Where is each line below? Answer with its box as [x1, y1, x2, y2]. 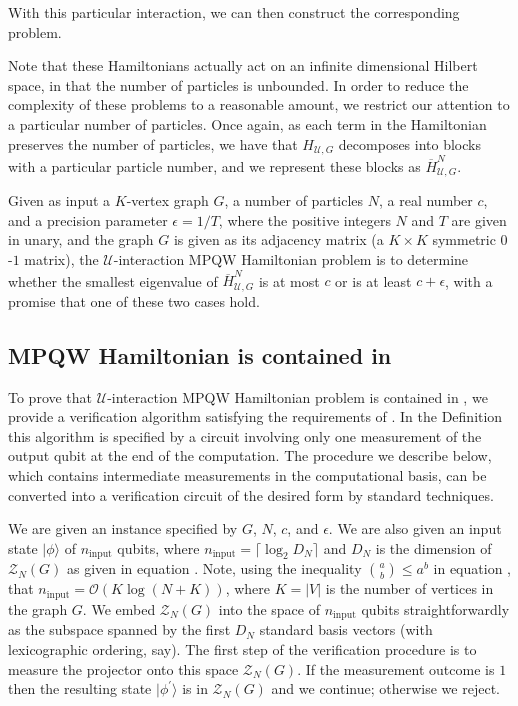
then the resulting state [8, 678, 152, 699]
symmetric [432, 229, 496, 250]
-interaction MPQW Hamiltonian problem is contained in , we [107, 386, 488, 407]
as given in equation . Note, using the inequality [66, 558, 362, 579]
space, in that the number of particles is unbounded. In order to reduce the [8, 74, 469, 95]
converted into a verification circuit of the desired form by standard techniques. [8, 484, 494, 505]
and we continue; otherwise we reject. [271, 678, 500, 699]
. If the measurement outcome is [297, 658, 495, 679]
